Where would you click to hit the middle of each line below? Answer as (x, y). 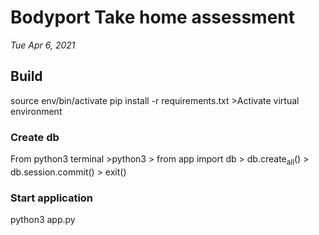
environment (36, 111)
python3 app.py (43, 220)
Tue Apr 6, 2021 (43, 45)
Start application (52, 198)
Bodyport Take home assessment (153, 17)
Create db (35, 137)
